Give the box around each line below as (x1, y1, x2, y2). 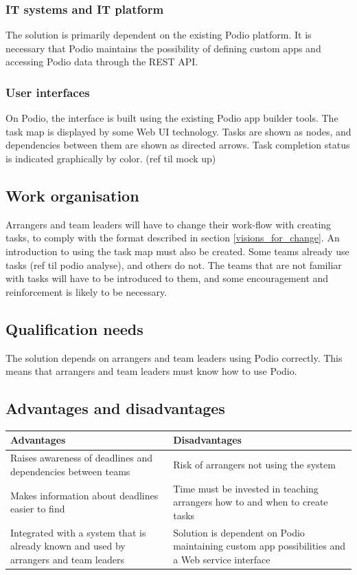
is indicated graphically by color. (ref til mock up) (5, 151, 216, 165)
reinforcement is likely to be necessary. (5, 284, 168, 299)
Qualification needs (5, 318, 143, 339)
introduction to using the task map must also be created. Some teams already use (5, 243, 349, 258)
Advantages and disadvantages (5, 398, 225, 419)
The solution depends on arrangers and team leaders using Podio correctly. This (5, 350, 343, 365)
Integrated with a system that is (10, 525, 146, 539)
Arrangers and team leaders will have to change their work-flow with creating (5, 217, 332, 231)
